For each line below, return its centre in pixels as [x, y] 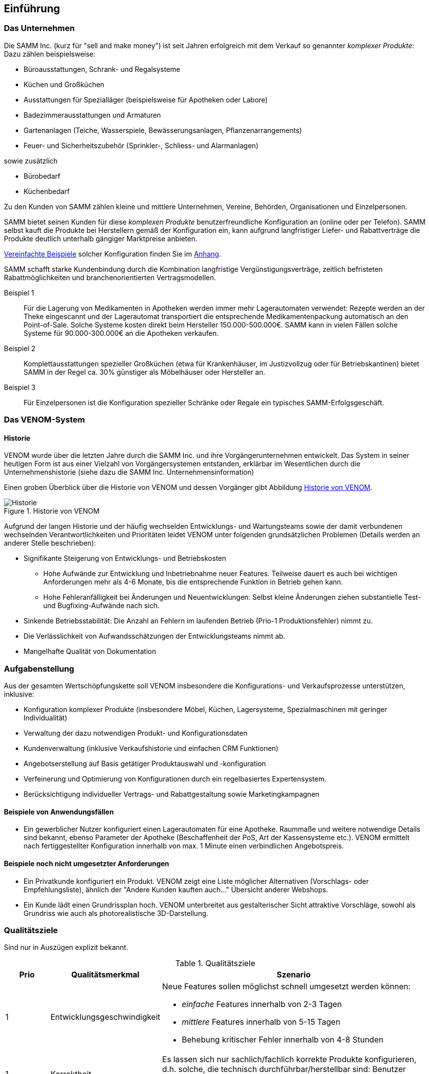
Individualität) [45, 718]
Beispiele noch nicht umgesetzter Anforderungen [87, 863]
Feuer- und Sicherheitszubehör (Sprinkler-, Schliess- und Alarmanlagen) [141, 145]
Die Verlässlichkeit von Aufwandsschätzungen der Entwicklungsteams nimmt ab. [155, 636]
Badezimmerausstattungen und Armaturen [92, 115]
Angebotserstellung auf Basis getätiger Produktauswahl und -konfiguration [145, 764]
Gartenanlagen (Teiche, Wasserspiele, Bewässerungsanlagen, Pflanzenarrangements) [163, 130]
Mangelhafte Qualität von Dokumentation [90, 651]
